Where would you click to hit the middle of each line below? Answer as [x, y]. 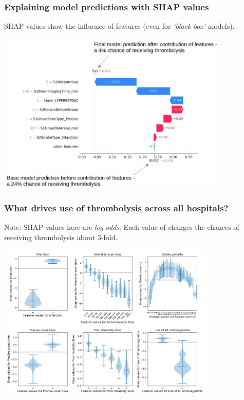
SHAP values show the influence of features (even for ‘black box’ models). [119, 26]
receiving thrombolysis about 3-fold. [61, 237]
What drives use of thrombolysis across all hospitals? [116, 208]
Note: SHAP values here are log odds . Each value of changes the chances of [122, 227]
